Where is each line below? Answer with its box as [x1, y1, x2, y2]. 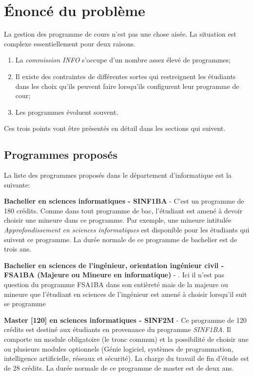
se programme [4, 298, 46, 309]
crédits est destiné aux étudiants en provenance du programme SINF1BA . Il [4, 324, 231, 334]
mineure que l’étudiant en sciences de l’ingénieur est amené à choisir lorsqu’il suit [4, 289, 247, 299]
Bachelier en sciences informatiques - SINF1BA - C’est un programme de [4, 196, 244, 206]
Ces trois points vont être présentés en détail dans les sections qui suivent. [4, 123, 226, 133]
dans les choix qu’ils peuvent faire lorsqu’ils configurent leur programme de [15, 81, 239, 91]
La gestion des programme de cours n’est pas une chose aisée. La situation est [4, 29, 236, 39]
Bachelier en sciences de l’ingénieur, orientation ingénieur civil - [4, 260, 224, 270]
